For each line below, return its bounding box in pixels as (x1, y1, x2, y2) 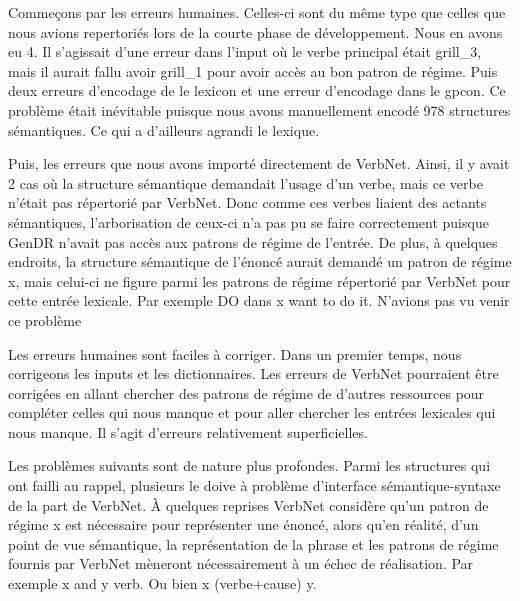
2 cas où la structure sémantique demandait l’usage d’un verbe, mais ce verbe (8, 172, 483, 193)
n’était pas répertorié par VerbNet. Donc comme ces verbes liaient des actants (8, 192, 487, 213)
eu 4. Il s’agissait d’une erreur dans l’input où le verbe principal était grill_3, (8, 41, 482, 62)
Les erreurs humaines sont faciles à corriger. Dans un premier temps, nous (8, 343, 462, 364)
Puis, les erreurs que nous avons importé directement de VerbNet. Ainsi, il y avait (8, 153, 510, 174)
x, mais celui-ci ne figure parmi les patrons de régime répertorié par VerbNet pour (8, 270, 511, 291)
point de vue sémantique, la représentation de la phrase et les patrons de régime (8, 533, 499, 554)
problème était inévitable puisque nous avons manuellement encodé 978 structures (8, 99, 511, 120)
